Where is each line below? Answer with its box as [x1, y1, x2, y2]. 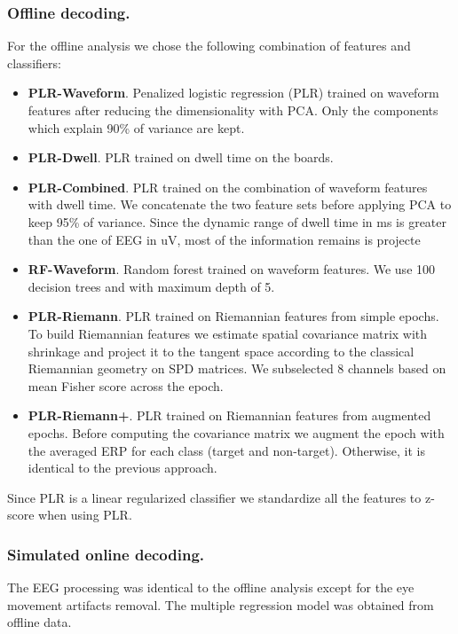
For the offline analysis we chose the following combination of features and [7, 36, 411, 55]
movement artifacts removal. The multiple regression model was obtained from [7, 595, 434, 614]
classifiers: [7, 53, 61, 72]
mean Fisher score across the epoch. [28, 376, 224, 395]
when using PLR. [38, 505, 132, 524]
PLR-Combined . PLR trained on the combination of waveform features [28, 177, 428, 196]
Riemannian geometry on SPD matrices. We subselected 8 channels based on [28, 359, 446, 378]
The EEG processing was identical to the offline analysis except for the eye [7, 578, 415, 597]
